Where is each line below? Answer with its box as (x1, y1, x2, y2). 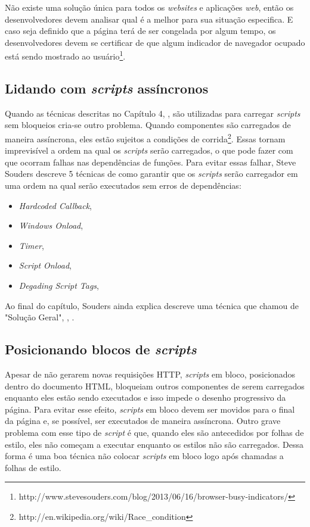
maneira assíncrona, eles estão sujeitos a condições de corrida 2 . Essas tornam (5, 131, 286, 145)
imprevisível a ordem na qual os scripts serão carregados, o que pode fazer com (5, 144, 293, 157)
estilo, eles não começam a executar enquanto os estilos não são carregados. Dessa (5, 438, 304, 450)
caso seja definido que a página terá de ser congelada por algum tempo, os (5, 24, 276, 37)
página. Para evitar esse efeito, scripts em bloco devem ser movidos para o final (5, 403, 295, 415)
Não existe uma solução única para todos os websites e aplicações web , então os (5, 1, 294, 13)
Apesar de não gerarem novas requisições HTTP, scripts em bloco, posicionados (5, 368, 296, 380)
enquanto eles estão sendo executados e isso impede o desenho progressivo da (5, 391, 286, 404)
